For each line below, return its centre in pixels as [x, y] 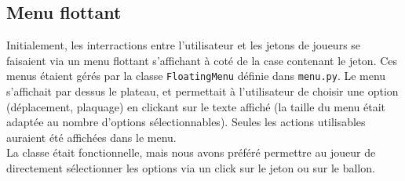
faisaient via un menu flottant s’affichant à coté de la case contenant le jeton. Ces [202, 60]
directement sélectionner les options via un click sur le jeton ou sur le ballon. [191, 168]
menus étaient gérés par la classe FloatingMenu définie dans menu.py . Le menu [196, 76]
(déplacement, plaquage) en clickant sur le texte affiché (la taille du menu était [196, 106]
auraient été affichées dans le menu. [91, 137]
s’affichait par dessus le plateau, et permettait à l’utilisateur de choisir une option [202, 91]
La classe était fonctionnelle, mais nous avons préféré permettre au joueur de [191, 152]
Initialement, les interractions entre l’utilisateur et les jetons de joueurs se [184, 45]
